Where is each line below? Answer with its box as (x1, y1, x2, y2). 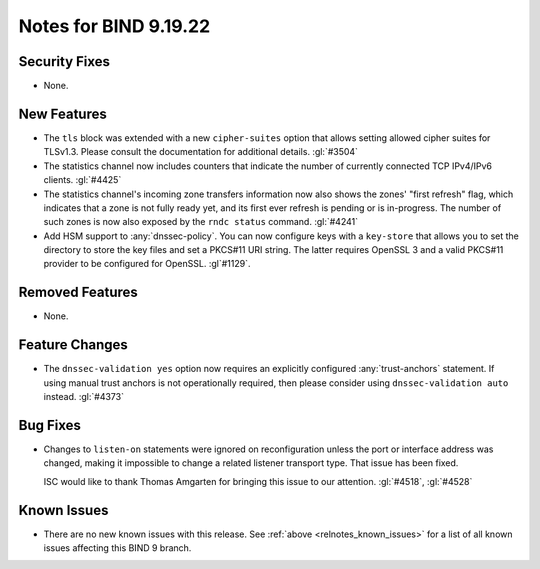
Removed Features (18, 284, 139, 301)
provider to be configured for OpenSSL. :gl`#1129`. (43, 258, 251, 270)
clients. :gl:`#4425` (43, 174, 122, 186)
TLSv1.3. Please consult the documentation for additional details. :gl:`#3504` (43, 146, 359, 158)
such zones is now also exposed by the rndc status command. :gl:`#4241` (43, 216, 359, 228)
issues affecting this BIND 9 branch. (43, 542, 192, 554)
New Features (18, 105, 107, 122)
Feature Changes (18, 336, 129, 354)
